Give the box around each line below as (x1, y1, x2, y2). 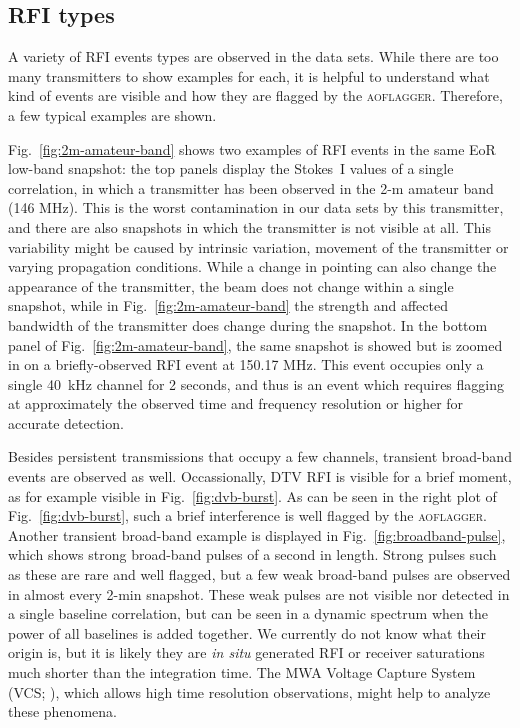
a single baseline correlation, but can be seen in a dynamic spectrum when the (8, 603, 488, 624)
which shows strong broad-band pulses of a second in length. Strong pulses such (8, 544, 497, 565)
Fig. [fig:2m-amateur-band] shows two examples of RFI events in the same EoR (8, 138, 496, 159)
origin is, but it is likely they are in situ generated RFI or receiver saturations (8, 642, 485, 663)
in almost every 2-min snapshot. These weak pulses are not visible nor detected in (8, 583, 510, 604)
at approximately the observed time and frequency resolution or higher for (8, 393, 464, 414)
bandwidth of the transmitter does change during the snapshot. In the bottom (8, 314, 488, 335)
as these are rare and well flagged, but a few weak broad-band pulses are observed (8, 564, 511, 585)
